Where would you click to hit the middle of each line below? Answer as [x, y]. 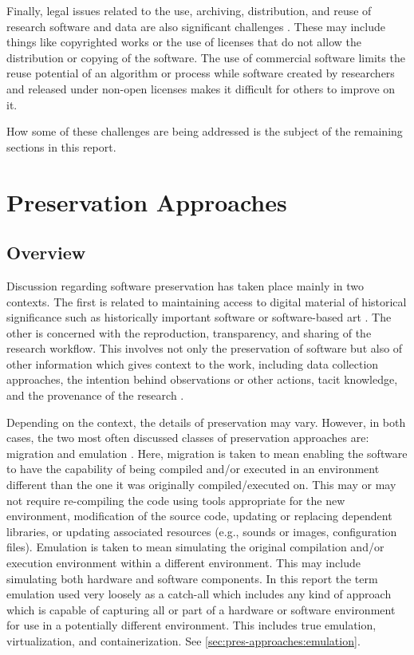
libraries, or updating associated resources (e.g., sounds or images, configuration [202, 531]
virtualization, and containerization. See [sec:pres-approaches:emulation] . [183, 640]
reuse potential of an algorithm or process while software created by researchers [201, 73]
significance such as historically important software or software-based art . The [199, 317]
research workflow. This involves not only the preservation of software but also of [205, 348]
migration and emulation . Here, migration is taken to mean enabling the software [207, 453]
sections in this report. [61, 146]
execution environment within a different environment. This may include [183, 563]
